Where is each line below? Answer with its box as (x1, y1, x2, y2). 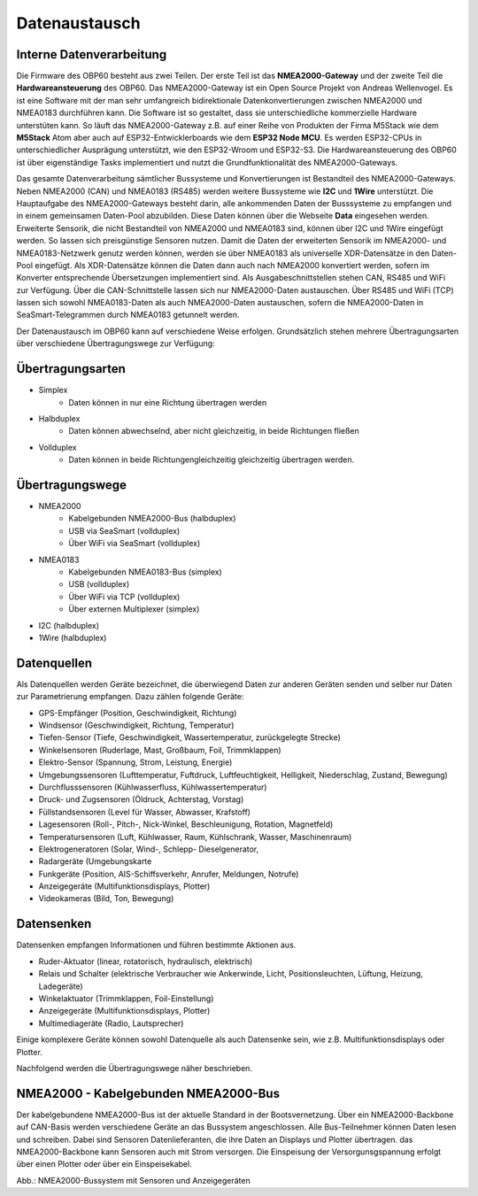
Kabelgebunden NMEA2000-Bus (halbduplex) (68, 513, 236, 524)
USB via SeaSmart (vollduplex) (68, 525, 181, 536)
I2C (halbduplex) (38, 620, 100, 630)
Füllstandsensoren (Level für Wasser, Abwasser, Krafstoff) (38, 806, 251, 817)
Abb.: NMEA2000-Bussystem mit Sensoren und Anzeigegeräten (16, 1175, 251, 1185)
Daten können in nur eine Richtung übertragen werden (68, 397, 267, 407)
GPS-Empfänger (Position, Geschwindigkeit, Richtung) (38, 707, 237, 718)
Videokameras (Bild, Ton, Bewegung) (38, 893, 174, 904)
